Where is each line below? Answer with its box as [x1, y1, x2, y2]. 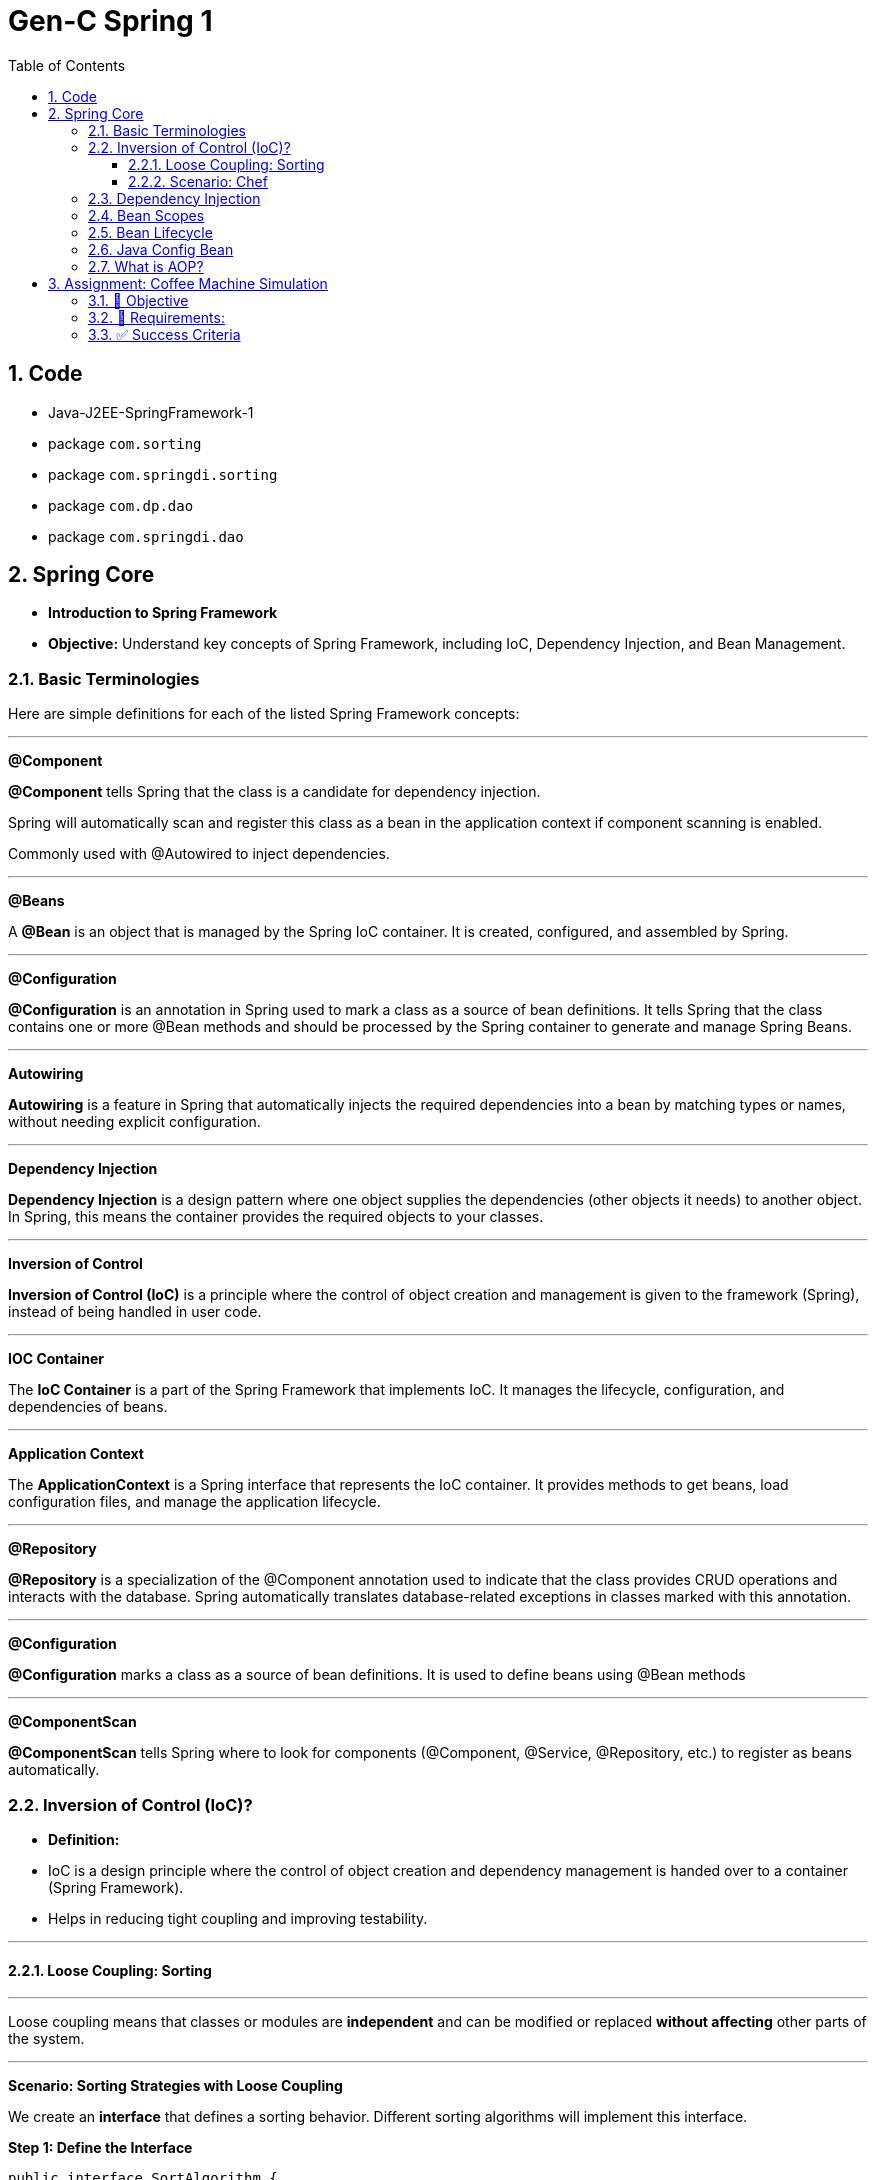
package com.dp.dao [48, 496, 194, 514]
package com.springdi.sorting [48, 465, 278, 483]
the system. [8, 2030, 85, 2048]
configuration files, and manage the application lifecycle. [8, 1493, 381, 1511]
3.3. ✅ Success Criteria [88, 325, 241, 343]
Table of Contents [8, 56, 126, 74]
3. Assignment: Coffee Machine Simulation [48, 274, 328, 292]
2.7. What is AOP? [88, 257, 204, 275]
